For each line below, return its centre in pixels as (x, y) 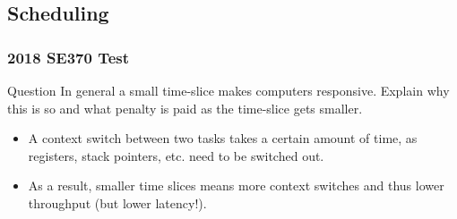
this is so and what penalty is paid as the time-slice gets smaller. (185, 108)
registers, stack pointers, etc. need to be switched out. (176, 155)
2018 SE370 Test (69, 57)
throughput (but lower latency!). (117, 202)
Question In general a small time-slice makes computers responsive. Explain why (228, 90)
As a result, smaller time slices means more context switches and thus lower (236, 185)
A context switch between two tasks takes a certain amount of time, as (223, 138)
